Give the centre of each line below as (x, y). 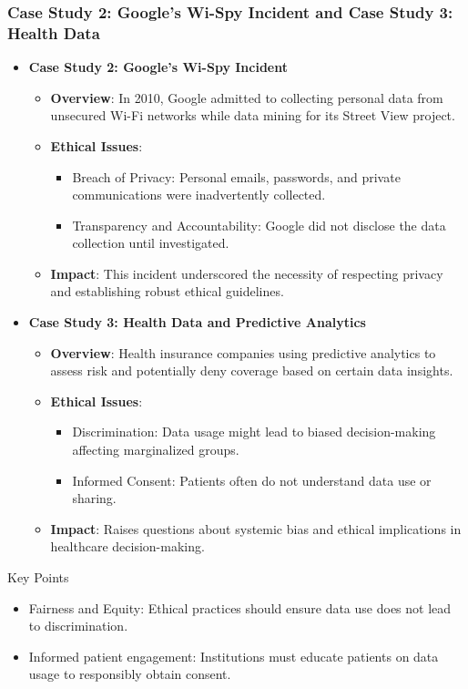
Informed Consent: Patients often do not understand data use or (252, 480)
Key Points (38, 577)
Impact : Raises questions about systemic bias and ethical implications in (256, 528)
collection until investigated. (151, 243)
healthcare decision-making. (127, 546)
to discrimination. (78, 626)
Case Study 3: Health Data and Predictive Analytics (197, 322)
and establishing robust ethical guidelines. (167, 291)
